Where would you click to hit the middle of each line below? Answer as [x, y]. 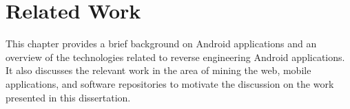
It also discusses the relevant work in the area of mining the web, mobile [158, 70]
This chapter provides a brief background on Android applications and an [161, 44]
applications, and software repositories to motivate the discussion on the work [170, 83]
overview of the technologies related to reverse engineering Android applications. [175, 57]
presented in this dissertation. [68, 97]
